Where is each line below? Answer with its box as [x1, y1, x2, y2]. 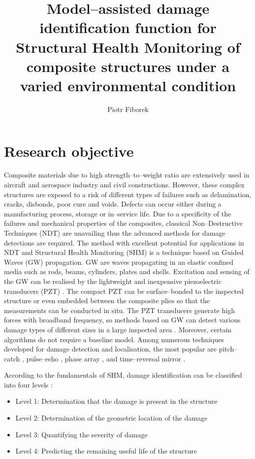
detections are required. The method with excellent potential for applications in [4, 237, 244, 247]
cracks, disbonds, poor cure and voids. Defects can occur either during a [4, 199, 222, 209]
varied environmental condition [20, 75, 236, 95]
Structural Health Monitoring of [16, 36, 240, 57]
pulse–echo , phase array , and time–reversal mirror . [26, 353, 186, 363]
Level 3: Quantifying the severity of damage [15, 429, 148, 439]
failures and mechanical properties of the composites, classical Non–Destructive [4, 218, 243, 228]
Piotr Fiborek [107, 104, 149, 114]
